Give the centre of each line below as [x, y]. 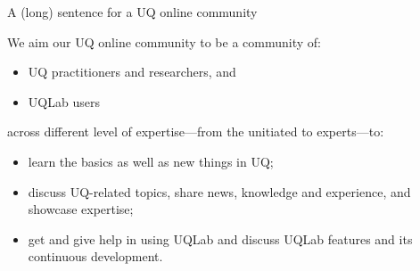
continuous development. [95, 256]
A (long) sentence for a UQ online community [132, 12]
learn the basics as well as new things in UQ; [151, 161]
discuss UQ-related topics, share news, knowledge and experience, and [219, 191]
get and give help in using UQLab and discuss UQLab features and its [220, 238]
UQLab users [64, 101]
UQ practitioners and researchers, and [132, 72]
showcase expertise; [81, 209]
